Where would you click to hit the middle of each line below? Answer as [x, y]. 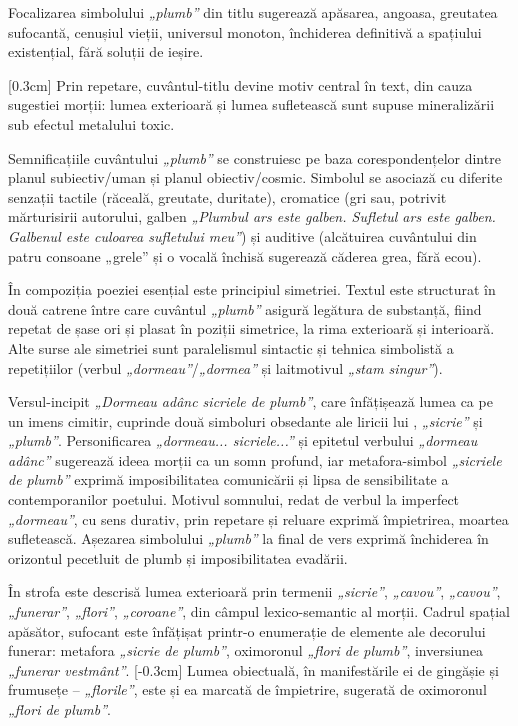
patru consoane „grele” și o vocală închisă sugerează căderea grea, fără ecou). [245, 255]
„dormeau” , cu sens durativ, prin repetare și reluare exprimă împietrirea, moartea [258, 518]
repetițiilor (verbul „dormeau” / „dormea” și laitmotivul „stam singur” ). [225, 367]
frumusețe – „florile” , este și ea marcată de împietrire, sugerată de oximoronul [247, 689]
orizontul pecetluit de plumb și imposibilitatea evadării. [178, 557]
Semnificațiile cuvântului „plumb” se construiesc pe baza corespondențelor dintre [254, 157]
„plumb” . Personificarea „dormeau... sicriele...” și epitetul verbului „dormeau [243, 440]
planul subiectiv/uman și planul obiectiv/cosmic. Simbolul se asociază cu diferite [255, 177]
